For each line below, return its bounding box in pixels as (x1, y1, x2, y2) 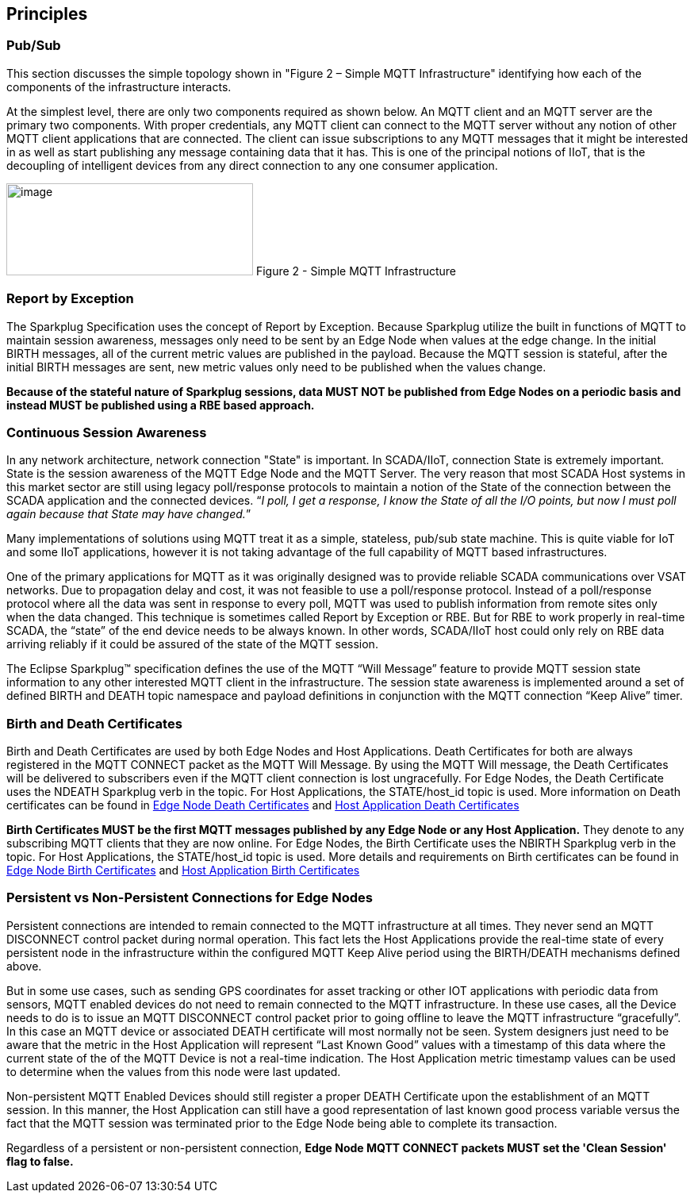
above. (6, 959, 42, 973)
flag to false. (6, 1154, 74, 1168)
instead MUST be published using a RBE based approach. (6, 398, 315, 412)
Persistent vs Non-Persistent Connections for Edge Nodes (6, 890, 373, 906)
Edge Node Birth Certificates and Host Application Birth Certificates (6, 863, 360, 878)
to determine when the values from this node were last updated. (6, 1064, 341, 1078)
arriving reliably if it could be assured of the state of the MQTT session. (6, 637, 378, 651)
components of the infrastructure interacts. (6, 79, 232, 94)
